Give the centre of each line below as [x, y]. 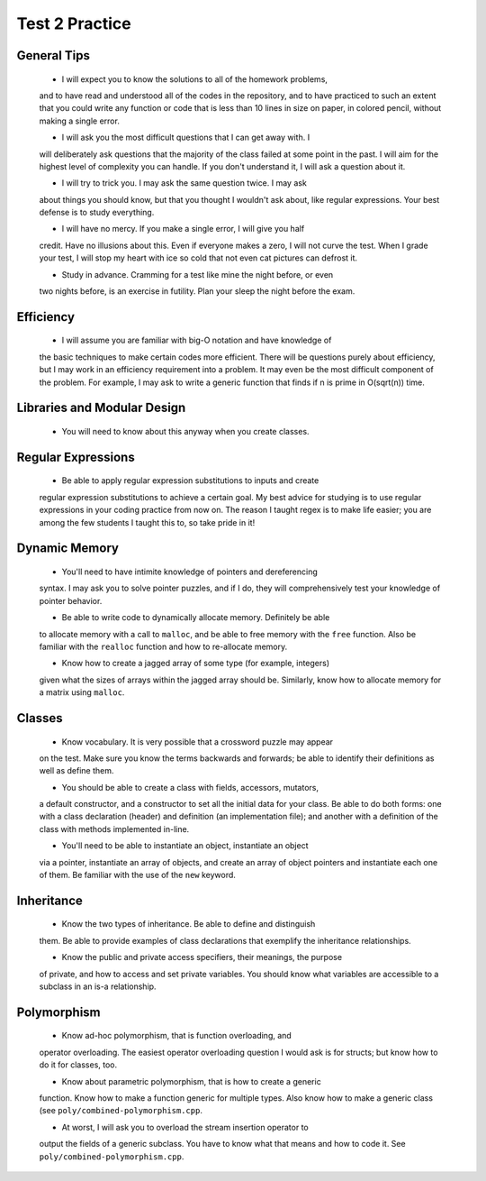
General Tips [53, 55]
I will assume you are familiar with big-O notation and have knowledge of [197, 340]
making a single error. [80, 121]
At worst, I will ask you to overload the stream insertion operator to [185, 1127]
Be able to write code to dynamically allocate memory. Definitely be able [196, 618]
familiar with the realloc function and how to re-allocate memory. [163, 646]
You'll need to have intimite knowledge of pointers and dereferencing [190, 572]
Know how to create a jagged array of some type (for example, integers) [196, 664]
